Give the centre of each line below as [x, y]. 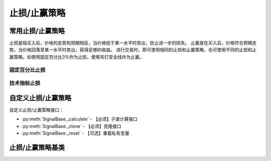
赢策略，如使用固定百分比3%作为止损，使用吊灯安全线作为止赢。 [77, 57]
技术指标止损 [25, 83]
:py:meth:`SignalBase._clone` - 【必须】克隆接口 [72, 126]
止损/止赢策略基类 [37, 147]
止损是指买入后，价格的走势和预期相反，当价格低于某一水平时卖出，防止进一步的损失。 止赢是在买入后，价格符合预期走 [133, 43]
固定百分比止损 [27, 70]
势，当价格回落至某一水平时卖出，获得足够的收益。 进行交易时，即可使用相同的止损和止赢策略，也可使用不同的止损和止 [133, 50]
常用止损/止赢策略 [37, 31]
